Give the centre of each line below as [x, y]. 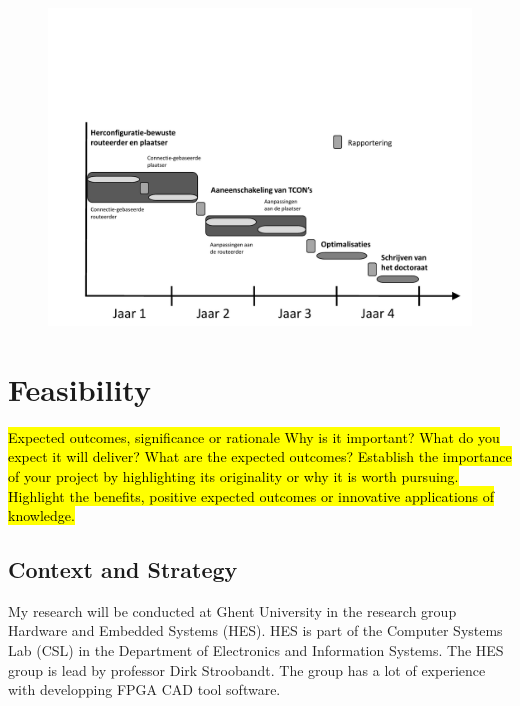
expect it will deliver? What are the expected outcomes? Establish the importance [260, 456]
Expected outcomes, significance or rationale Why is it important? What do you [254, 436]
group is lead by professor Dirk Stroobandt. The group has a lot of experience [247, 669]
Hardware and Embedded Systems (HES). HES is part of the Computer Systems [255, 630]
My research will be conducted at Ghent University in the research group [232, 610]
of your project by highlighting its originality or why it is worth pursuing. [233, 475]
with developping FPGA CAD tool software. [144, 689]
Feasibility [79, 388]
